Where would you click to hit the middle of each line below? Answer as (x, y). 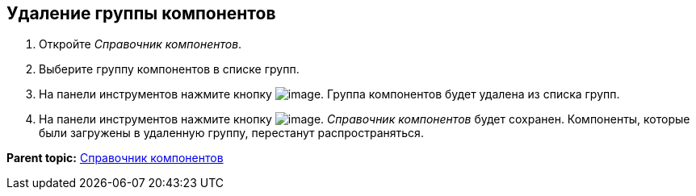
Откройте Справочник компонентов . (140, 44)
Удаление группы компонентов (141, 13)
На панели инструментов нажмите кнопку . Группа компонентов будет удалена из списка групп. (329, 94)
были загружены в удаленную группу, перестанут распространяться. (231, 133)
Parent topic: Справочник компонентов (115, 158)
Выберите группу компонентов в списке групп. (169, 69)
